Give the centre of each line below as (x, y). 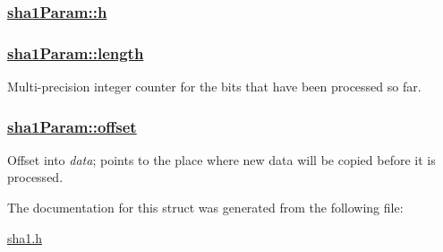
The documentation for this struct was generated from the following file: (205, 208)
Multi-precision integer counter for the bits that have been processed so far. (214, 87)
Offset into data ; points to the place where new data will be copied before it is (221, 159)
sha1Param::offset (72, 126)
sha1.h (25, 237)
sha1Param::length (76, 52)
